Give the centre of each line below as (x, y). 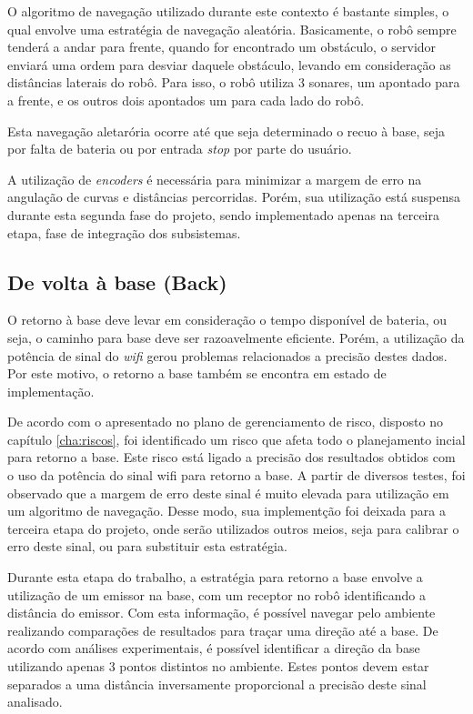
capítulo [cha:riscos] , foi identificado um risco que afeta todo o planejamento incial (236, 439)
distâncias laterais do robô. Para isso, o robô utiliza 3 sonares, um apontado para (234, 82)
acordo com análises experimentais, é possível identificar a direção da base (214, 648)
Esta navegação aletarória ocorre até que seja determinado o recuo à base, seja (226, 131)
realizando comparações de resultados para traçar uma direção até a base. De (223, 630)
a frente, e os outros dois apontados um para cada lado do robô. (186, 100)
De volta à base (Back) (117, 282)
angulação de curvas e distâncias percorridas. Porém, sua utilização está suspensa (234, 197)
